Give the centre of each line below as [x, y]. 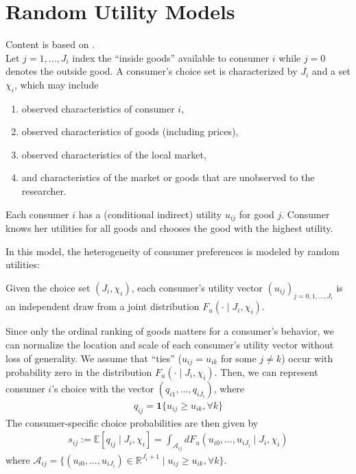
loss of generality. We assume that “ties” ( [94, 358]
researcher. [44, 191]
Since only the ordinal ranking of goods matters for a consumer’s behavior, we [170, 331]
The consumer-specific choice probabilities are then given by [132, 422]
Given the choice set [48, 287]
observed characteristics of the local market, [114, 154]
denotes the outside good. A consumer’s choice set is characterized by [152, 71]
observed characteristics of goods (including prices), [130, 131]
